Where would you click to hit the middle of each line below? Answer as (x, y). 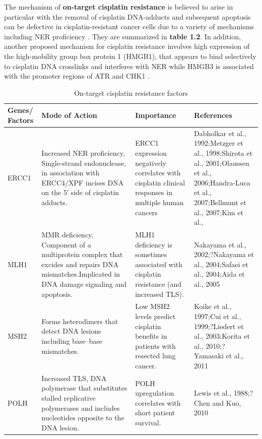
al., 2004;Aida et (219, 274)
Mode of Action (69, 115)
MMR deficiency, (68, 234)
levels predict (155, 316)
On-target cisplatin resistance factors (131, 92)
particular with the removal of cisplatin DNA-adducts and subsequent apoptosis (127, 16)
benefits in (151, 336)
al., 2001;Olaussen (222, 163)
